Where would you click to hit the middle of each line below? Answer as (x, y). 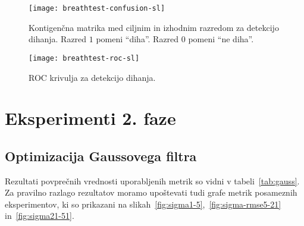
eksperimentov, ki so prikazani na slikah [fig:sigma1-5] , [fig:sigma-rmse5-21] (143, 204)
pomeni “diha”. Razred (137, 39)
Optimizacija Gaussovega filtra (101, 156)
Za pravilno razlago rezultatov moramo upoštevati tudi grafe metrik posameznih (151, 192)
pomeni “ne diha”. (221, 39)
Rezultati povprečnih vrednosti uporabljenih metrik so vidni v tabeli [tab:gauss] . (152, 181)
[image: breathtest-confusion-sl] (97, 8)
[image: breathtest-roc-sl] (84, 58)
